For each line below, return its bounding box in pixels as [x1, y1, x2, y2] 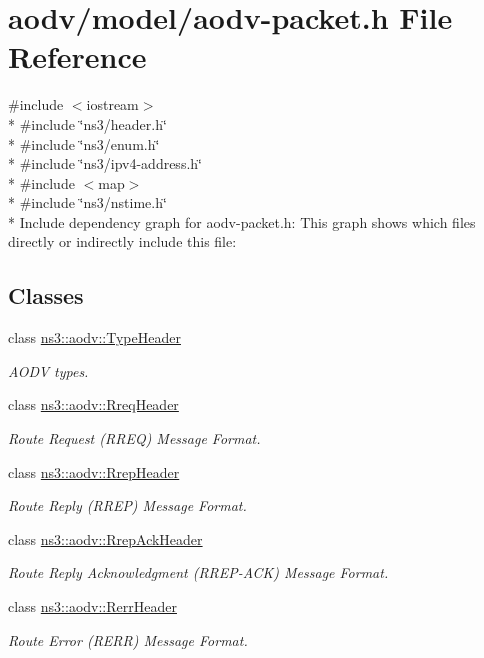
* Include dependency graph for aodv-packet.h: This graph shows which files [8, 211, 476, 232]
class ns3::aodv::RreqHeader [8, 394, 179, 415]
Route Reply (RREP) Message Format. [8, 495, 247, 516]
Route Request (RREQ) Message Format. [8, 428, 261, 449]
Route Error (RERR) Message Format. [8, 629, 248, 650]
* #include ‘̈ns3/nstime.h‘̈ [8, 192, 167, 213]
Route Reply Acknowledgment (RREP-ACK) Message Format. [8, 562, 389, 583]
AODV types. [8, 360, 89, 381]
